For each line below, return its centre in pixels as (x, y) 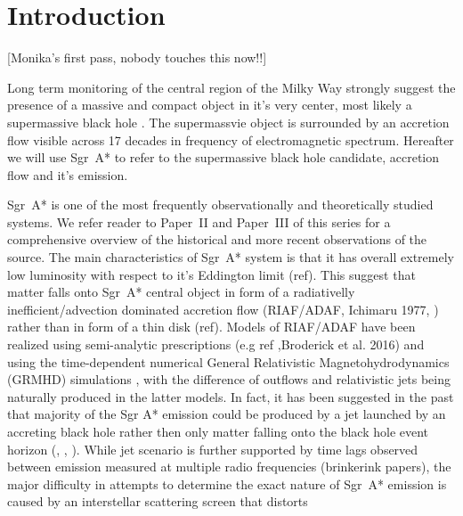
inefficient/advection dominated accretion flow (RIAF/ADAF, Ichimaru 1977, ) (223, 309)
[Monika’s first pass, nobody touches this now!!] (137, 57)
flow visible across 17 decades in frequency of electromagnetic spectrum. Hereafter (231, 139)
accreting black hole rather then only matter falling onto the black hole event (218, 431)
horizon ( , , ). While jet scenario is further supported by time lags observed (213, 449)
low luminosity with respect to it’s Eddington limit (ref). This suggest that (211, 274)
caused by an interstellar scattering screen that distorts (158, 501)
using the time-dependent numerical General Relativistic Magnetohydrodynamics (228, 361)
